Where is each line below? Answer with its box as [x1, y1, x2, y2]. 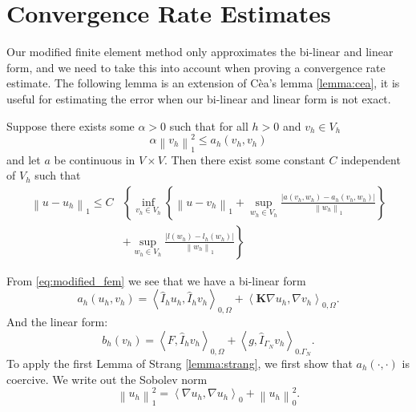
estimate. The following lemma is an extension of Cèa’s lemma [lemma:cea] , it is [6, 75, 400, 91]
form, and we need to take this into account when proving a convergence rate [6, 59, 386, 75]
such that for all [169, 117, 248, 134]
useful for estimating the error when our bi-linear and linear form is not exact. [6, 90, 391, 107]
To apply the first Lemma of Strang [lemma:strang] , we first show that [6, 354, 353, 371]
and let [6, 151, 41, 168]
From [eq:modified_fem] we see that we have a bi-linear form [6, 272, 306, 289]
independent [341, 151, 401, 168]
